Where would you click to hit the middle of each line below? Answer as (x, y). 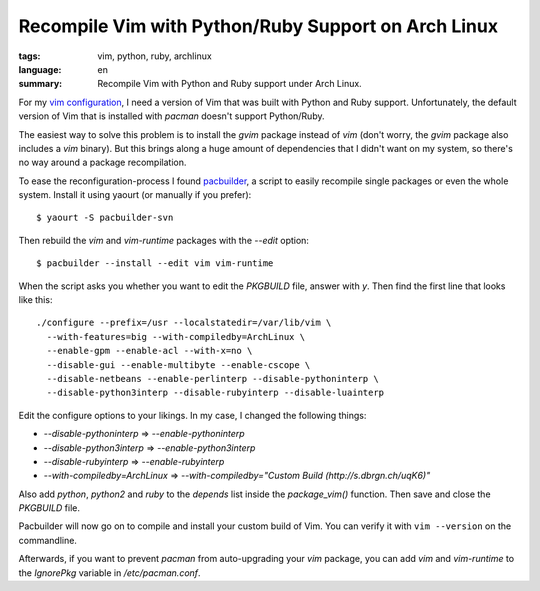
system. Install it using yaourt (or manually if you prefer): (135, 195)
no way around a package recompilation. (102, 162)
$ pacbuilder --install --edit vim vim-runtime (155, 263)
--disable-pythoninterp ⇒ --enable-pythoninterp (144, 434)
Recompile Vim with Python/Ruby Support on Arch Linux (258, 26)
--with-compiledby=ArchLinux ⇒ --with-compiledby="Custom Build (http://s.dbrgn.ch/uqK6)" (237, 476)
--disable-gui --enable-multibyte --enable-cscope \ (178, 364)
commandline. (47, 540)
